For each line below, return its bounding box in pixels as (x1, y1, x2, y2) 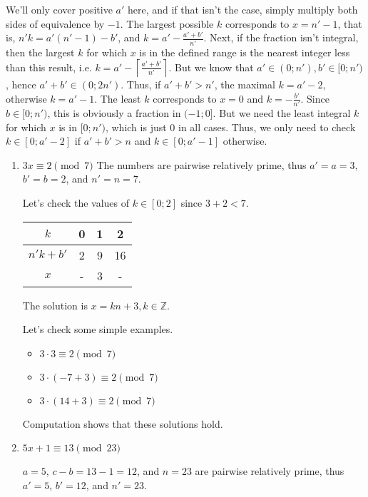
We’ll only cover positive (6, 2, 113, 16)
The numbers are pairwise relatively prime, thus (96, 157, 307, 172)
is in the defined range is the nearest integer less (139, 44, 350, 59)
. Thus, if (121, 77, 161, 92)
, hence (6, 77, 36, 92)
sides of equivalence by (6, 16, 105, 31)
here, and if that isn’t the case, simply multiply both (127, 2, 358, 16)
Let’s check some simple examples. (22, 322, 173, 337)
